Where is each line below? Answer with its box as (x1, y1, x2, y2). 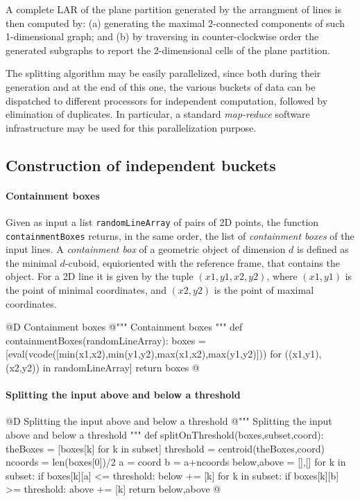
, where (266, 269, 298, 283)
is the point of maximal (214, 283, 314, 297)
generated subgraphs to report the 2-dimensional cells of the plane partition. (6, 42, 330, 57)
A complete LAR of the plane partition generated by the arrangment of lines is (6, 2, 342, 16)
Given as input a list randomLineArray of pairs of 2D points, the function (6, 214, 319, 229)
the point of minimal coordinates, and (6, 283, 166, 297)
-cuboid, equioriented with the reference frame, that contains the (65, 255, 340, 270)
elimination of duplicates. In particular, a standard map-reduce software (6, 107, 310, 121)
